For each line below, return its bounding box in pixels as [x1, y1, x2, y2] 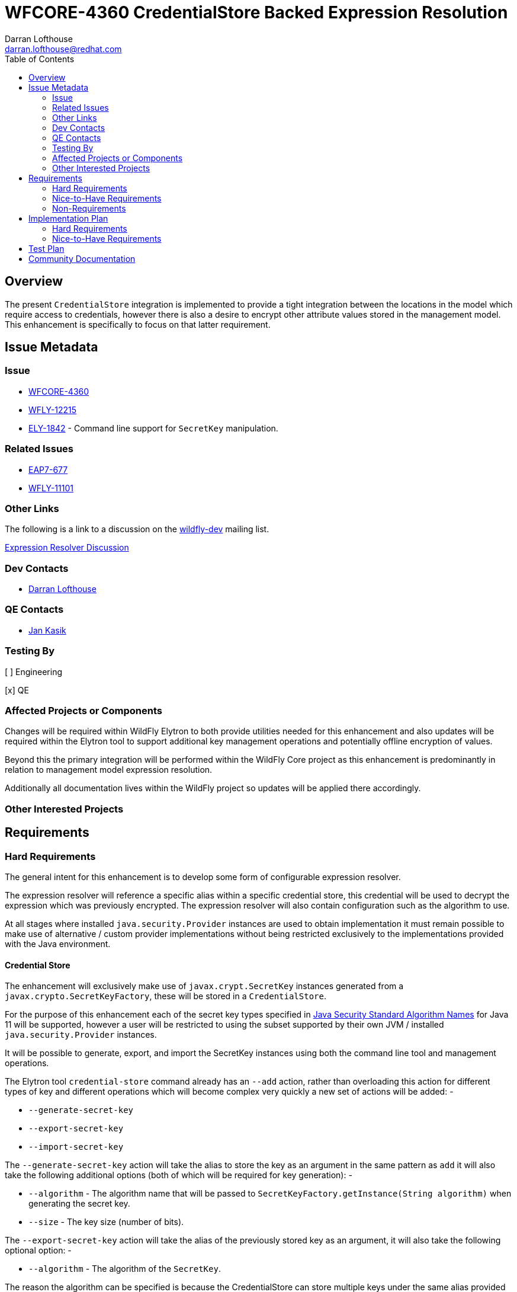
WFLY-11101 [28, 482, 73, 493]
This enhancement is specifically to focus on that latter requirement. [5, 319, 271, 330]
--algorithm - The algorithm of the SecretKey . [28, 1264, 221, 1274]
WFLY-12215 [28, 404, 77, 415]
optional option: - [5, 1245, 72, 1256]
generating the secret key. [28, 1198, 130, 1209]
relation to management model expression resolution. [5, 765, 213, 775]
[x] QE [5, 685, 29, 695]
